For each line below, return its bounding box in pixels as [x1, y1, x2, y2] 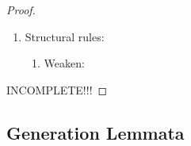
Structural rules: [25, 28, 105, 44]
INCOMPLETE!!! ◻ [6, 81, 108, 98]
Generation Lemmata [6, 120, 185, 144]
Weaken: [44, 55, 85, 71]
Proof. [6, 2, 36, 17]
